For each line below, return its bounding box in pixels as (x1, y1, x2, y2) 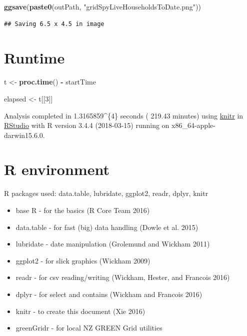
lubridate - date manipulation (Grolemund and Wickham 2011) (15, 238, 210, 249)
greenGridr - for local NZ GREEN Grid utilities (15, 322, 162, 333)
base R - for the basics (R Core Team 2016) (15, 205, 150, 215)
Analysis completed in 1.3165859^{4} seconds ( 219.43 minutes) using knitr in (4, 110, 243, 120)
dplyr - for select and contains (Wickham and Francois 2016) (15, 288, 202, 299)
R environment (4, 159, 109, 179)
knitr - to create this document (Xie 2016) (15, 305, 145, 316)
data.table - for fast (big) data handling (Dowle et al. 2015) (15, 221, 198, 232)
